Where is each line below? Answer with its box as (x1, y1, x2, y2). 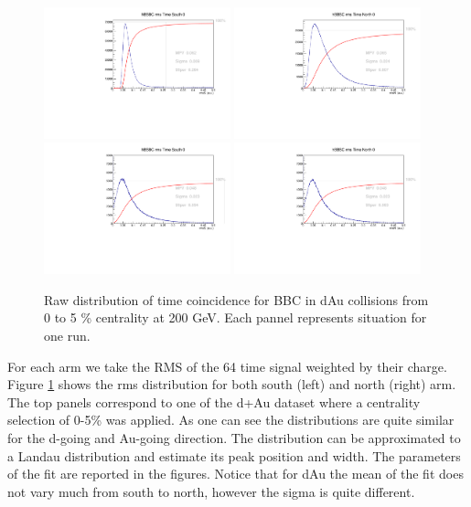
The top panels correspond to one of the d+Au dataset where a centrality (7, 392, 421, 411)
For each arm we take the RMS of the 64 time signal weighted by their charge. (7, 356, 447, 375)
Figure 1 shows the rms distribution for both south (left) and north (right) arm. (7, 375, 456, 394)
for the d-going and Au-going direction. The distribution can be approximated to (7, 428, 461, 447)
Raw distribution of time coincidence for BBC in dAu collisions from (44, 290, 429, 309)
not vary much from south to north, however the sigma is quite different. (7, 481, 415, 501)
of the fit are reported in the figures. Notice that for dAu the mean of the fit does (7, 464, 464, 483)
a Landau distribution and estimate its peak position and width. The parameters (7, 446, 461, 465)
